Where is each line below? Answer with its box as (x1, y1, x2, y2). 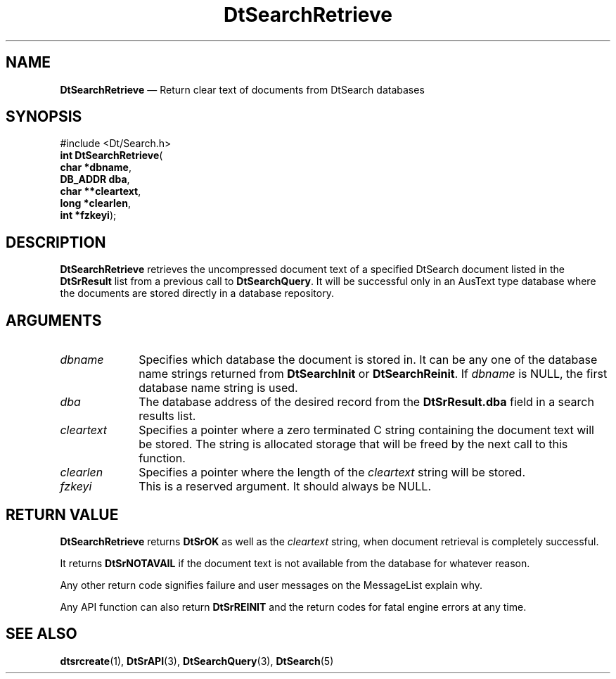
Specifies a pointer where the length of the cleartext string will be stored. (139, 465, 526, 480)
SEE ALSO (6, 625, 77, 643)
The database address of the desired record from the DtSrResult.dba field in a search (139, 395, 594, 410)
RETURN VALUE (6, 505, 119, 523)
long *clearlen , (60, 197, 131, 210)
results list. (139, 409, 196, 424)
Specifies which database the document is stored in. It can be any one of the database (139, 353, 598, 367)
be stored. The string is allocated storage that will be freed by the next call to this (139, 437, 568, 452)
